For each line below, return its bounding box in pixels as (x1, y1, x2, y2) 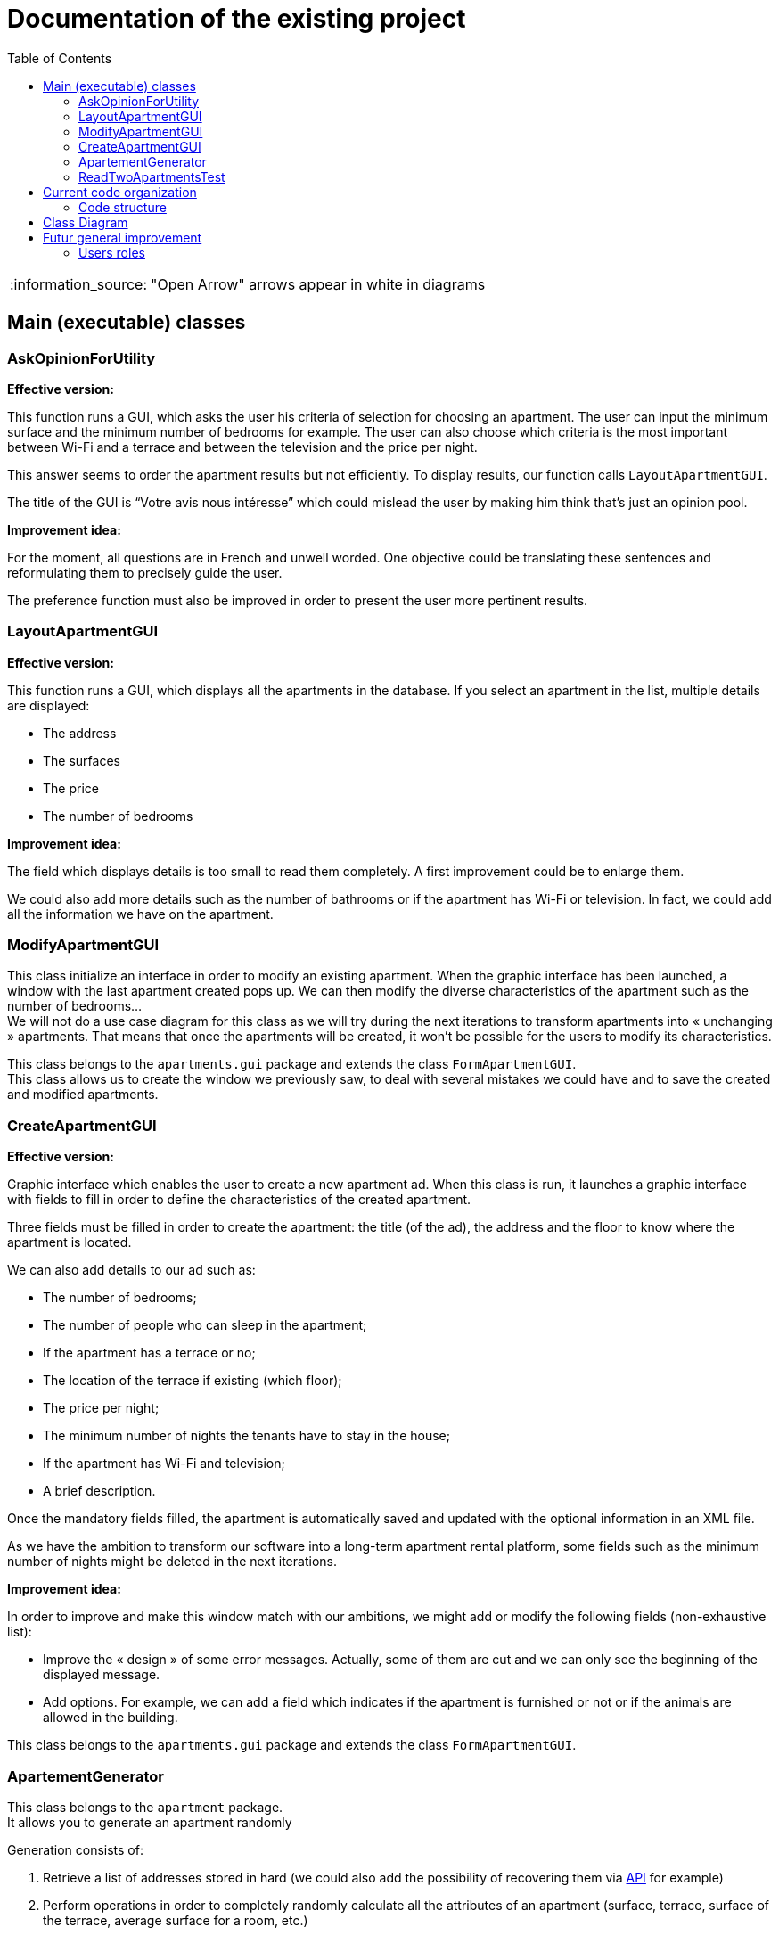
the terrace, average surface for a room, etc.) (43, 1912, 308, 1928)
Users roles (78, 244, 145, 260)
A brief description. (43, 1483, 156, 1499)
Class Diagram (43, 214, 128, 230)
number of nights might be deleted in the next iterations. (7, 1554, 337, 1570)
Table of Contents (7, 50, 112, 66)
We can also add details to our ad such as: (7, 1262, 256, 1278)
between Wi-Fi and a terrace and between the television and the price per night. (7, 439, 478, 455)
